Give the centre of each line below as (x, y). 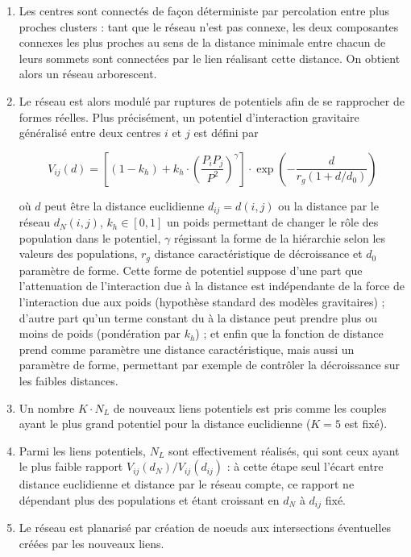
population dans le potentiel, (90, 237)
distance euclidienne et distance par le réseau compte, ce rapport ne (187, 484)
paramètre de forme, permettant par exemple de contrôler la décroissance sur (210, 365)
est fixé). (366, 424)
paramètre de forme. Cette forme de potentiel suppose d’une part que (191, 270)
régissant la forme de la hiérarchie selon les (280, 237)
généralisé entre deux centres (90, 133)
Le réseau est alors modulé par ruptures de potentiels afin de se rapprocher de (212, 100)
